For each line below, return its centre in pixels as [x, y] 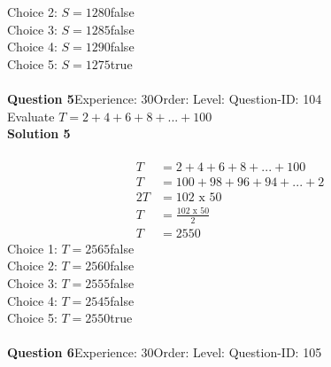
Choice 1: [32, 248]
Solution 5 [39, 133]
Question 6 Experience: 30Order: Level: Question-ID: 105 [165, 352]
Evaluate [31, 116]
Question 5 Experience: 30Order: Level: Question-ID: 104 [165, 98]
